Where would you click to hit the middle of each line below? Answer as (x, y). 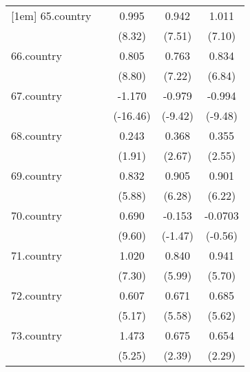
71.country (37, 255)
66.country (37, 55)
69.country (37, 175)
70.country (37, 215)
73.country (37, 335)
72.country (37, 295)
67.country (37, 95)
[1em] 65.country (51, 15)
